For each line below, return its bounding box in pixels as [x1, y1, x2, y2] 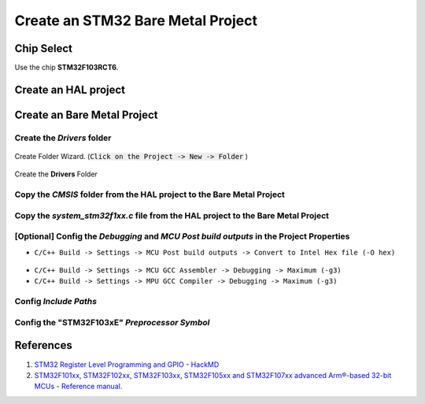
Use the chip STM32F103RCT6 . [14, 63, 119, 72]
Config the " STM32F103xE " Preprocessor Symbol [14, 317, 210, 328]
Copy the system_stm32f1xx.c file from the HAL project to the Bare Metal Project [14, 209, 330, 221]
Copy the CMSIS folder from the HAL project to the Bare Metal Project [14, 189, 285, 200]
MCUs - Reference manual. [34, 382, 123, 391]
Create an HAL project [14, 83, 126, 96]
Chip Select [14, 42, 73, 55]
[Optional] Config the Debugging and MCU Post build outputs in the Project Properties [14, 231, 350, 242]
